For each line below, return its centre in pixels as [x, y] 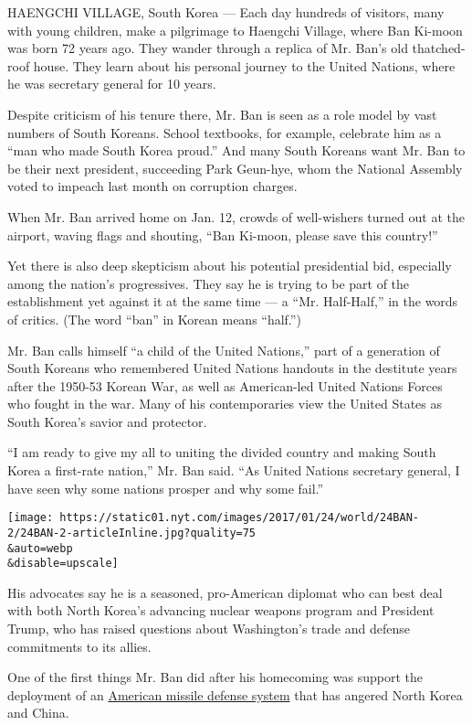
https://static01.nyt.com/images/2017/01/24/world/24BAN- [240, 518]
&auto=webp [40, 548]
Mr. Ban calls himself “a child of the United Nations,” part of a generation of [224, 350]
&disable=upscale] [63, 564]
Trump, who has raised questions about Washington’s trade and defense [209, 629]
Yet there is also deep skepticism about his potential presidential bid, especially [230, 266]
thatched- [439, 48]
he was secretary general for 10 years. [112, 84]
